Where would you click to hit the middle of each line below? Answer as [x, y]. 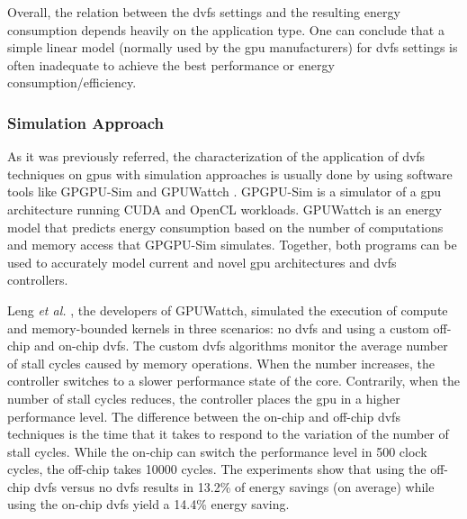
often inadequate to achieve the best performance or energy [171, 64]
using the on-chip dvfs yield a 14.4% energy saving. [148, 504]
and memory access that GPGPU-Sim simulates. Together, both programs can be [232, 245]
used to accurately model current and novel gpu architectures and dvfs [202, 262]
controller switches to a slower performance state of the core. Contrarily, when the [234, 381]
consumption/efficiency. [72, 82]
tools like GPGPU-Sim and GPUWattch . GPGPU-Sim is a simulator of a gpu [225, 191]
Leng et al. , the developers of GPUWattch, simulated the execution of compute [228, 310]
